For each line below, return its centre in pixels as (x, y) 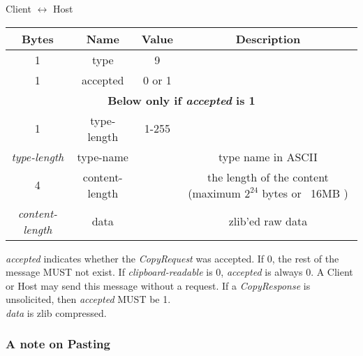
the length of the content (268, 177)
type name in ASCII (268, 156)
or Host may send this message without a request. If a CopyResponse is (158, 285)
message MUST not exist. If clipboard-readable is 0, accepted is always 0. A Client (179, 272)
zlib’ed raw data (268, 221)
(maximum (214, 193)
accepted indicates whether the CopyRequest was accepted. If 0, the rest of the (172, 258)
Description (268, 38)
